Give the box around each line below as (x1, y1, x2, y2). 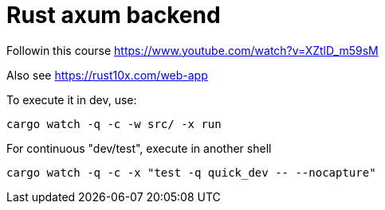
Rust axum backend (6, 2, 221, 29)
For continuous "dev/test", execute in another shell (6, 141, 272, 155)
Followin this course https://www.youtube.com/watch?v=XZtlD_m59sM (6, 43, 379, 57)
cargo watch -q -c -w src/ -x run (6, 117, 222, 130)
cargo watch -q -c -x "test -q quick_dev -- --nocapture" (6, 165, 376, 179)
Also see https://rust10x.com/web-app (6, 68, 208, 82)
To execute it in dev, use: (6, 92, 137, 107)
